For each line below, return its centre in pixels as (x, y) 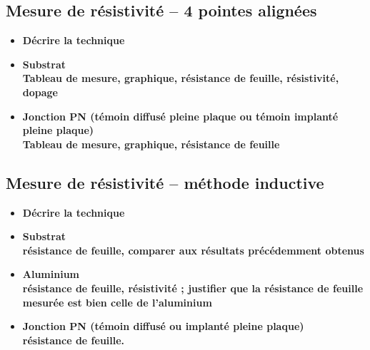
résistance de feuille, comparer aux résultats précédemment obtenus (193, 250)
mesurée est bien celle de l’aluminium (117, 302)
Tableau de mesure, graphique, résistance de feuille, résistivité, (181, 78)
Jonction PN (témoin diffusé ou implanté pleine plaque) (163, 326)
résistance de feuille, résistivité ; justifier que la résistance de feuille (193, 288)
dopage (40, 92)
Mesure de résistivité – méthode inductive (165, 182)
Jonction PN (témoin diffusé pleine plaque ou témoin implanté (180, 116)
